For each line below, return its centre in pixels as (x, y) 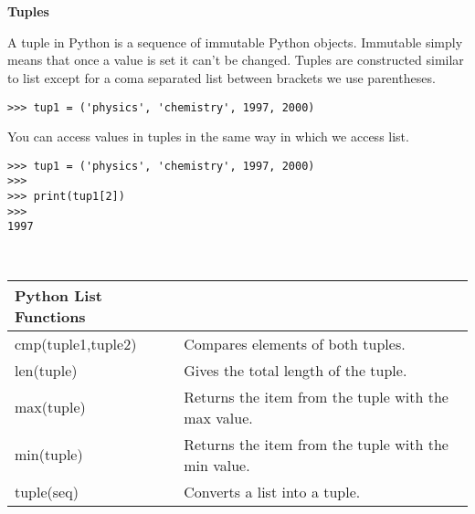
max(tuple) (50, 407)
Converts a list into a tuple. (272, 491)
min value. (217, 465)
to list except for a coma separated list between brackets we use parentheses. (222, 77)
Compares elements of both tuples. (295, 343)
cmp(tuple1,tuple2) (76, 343)
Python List (58, 295)
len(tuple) (46, 370)
